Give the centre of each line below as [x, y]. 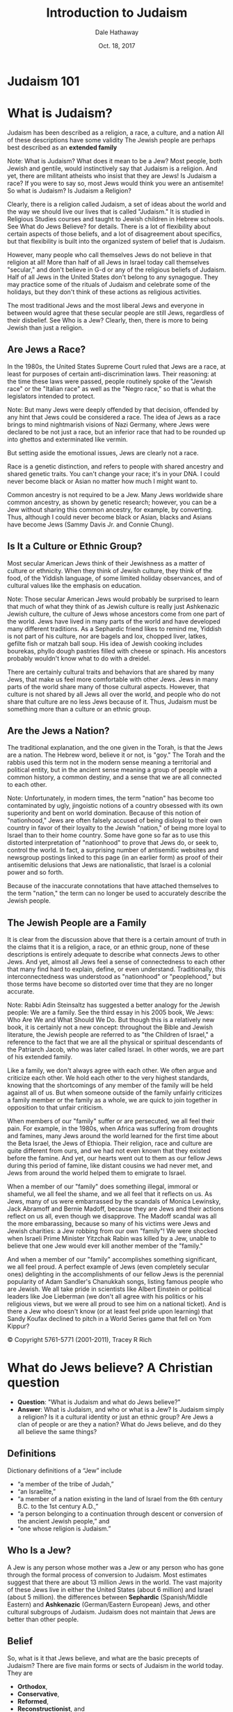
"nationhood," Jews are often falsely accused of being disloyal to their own [115, 820]
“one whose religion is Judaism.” [64, 1528]
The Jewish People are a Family [77, 923]
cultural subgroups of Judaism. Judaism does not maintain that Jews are [112, 1611]
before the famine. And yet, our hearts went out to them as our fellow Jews [115, 1158]
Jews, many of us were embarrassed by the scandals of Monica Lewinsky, [114, 1202]
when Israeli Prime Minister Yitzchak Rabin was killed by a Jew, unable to [112, 1239]
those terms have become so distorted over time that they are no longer [110, 984]
